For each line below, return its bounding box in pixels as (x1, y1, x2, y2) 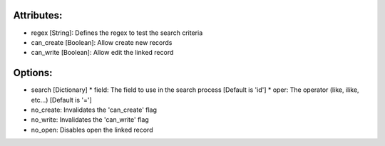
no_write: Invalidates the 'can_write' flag (31, 115, 149, 124)
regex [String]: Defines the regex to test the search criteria (31, 28, 203, 37)
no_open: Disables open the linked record (31, 125, 153, 134)
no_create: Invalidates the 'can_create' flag (31, 105, 157, 114)
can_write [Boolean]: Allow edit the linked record (31, 48, 174, 57)
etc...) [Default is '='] (31, 95, 92, 104)
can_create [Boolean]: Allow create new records (31, 38, 173, 46)
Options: (13, 67, 53, 79)
